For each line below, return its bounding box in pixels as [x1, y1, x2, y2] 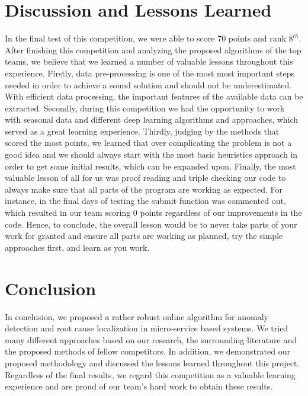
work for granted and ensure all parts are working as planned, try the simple [5, 229, 283, 242]
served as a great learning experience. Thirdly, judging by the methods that [5, 124, 280, 137]
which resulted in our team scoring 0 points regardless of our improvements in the [5, 206, 302, 219]
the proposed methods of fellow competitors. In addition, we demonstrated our [5, 345, 290, 357]
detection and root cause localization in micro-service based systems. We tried [5, 322, 288, 334]
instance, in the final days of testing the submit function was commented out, [5, 194, 286, 207]
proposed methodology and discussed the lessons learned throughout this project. [5, 356, 300, 369]
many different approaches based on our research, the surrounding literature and [5, 333, 297, 346]
